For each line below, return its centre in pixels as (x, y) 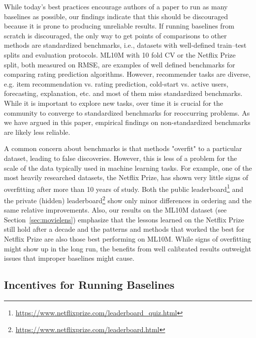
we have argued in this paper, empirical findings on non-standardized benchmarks (127, 122)
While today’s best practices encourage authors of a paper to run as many (116, 6)
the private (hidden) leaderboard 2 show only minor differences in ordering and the (128, 199)
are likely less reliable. (37, 132)
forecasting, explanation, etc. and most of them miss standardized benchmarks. (123, 93)
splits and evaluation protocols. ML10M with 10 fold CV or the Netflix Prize (120, 54)
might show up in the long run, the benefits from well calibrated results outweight (128, 248)
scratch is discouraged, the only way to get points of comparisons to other (115, 35)
